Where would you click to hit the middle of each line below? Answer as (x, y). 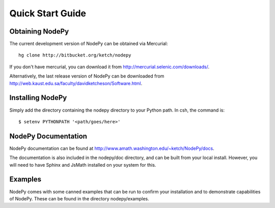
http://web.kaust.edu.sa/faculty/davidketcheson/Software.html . (76, 83)
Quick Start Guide (48, 13)
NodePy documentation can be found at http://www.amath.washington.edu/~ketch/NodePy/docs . (112, 148)
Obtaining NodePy (39, 31)
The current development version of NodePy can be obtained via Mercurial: (89, 44)
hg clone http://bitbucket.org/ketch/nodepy (75, 55)
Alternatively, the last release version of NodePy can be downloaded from (87, 76)
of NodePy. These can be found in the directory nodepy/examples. (79, 198)
